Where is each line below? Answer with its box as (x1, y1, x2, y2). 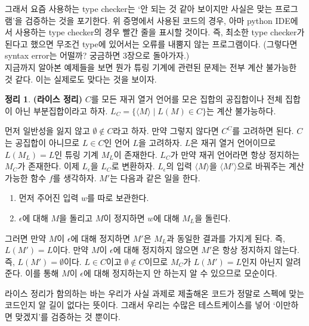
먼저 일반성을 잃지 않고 (5, 124, 90, 137)
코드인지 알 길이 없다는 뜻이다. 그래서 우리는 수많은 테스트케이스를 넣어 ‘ (5, 298, 276, 311)
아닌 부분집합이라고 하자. (15, 104, 108, 117)
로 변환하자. (111, 160, 155, 172)
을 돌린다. (194, 211, 231, 224)
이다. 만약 (52, 243, 89, 256)
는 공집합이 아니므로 (5, 136, 80, 148)
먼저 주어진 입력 (18, 191, 79, 204)
